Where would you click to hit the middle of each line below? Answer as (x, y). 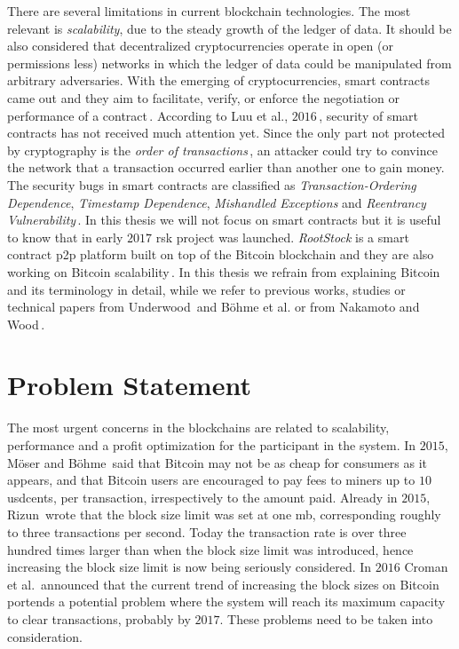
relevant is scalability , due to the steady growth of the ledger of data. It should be (229, 28)
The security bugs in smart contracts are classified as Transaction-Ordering (212, 184)
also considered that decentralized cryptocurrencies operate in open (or (200, 46)
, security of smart (368, 115)
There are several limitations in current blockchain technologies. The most (209, 11)
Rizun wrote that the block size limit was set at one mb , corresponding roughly (224, 514)
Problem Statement (129, 385)
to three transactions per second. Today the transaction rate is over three (207, 531)
